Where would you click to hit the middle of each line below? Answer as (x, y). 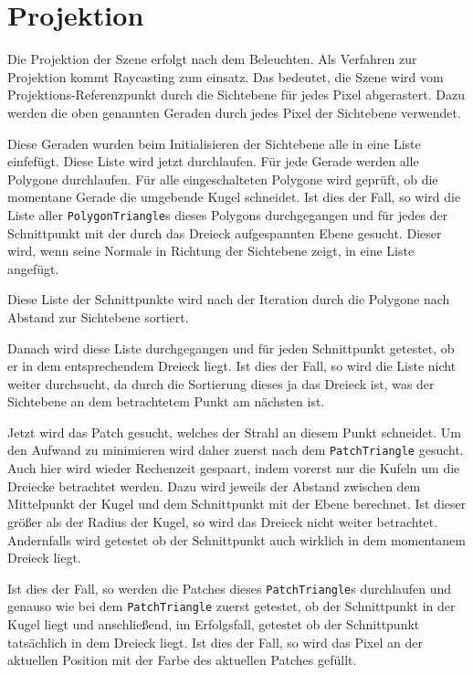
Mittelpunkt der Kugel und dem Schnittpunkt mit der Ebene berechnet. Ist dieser (237, 504)
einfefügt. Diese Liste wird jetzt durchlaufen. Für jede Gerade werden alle (213, 161)
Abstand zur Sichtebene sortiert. (98, 316)
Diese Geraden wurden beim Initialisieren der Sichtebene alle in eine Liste (214, 143)
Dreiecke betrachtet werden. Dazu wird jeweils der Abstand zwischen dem (214, 485)
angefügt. (33, 268)
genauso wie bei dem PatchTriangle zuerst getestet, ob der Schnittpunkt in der (231, 606)
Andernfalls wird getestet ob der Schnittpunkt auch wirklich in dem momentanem (236, 539)
